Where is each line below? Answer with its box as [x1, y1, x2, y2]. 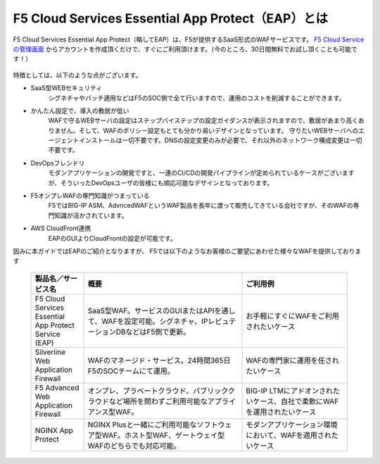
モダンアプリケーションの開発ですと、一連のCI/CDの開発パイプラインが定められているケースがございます [48, 169, 355, 177]
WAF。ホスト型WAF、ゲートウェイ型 [101, 430, 225, 440]
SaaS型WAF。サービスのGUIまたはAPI [87, 306, 215, 315]
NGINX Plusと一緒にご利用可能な [87, 420, 197, 429]
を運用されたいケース [246, 407, 317, 417]
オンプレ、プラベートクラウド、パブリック [87, 386, 229, 396]
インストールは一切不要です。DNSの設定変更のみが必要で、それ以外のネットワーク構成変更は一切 [78, 136, 362, 144]
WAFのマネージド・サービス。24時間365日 [87, 356, 231, 365]
